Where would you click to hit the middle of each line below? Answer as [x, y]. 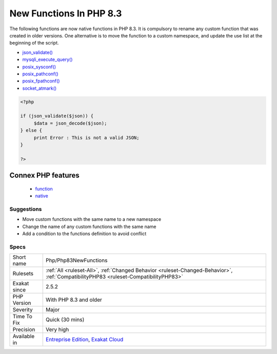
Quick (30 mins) [65, 320]
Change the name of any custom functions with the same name [89, 226]
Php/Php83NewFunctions [76, 260]
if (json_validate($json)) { [57, 116]
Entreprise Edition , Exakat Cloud [84, 340]
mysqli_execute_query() [47, 59]
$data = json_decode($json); [70, 123]
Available [24, 337]
